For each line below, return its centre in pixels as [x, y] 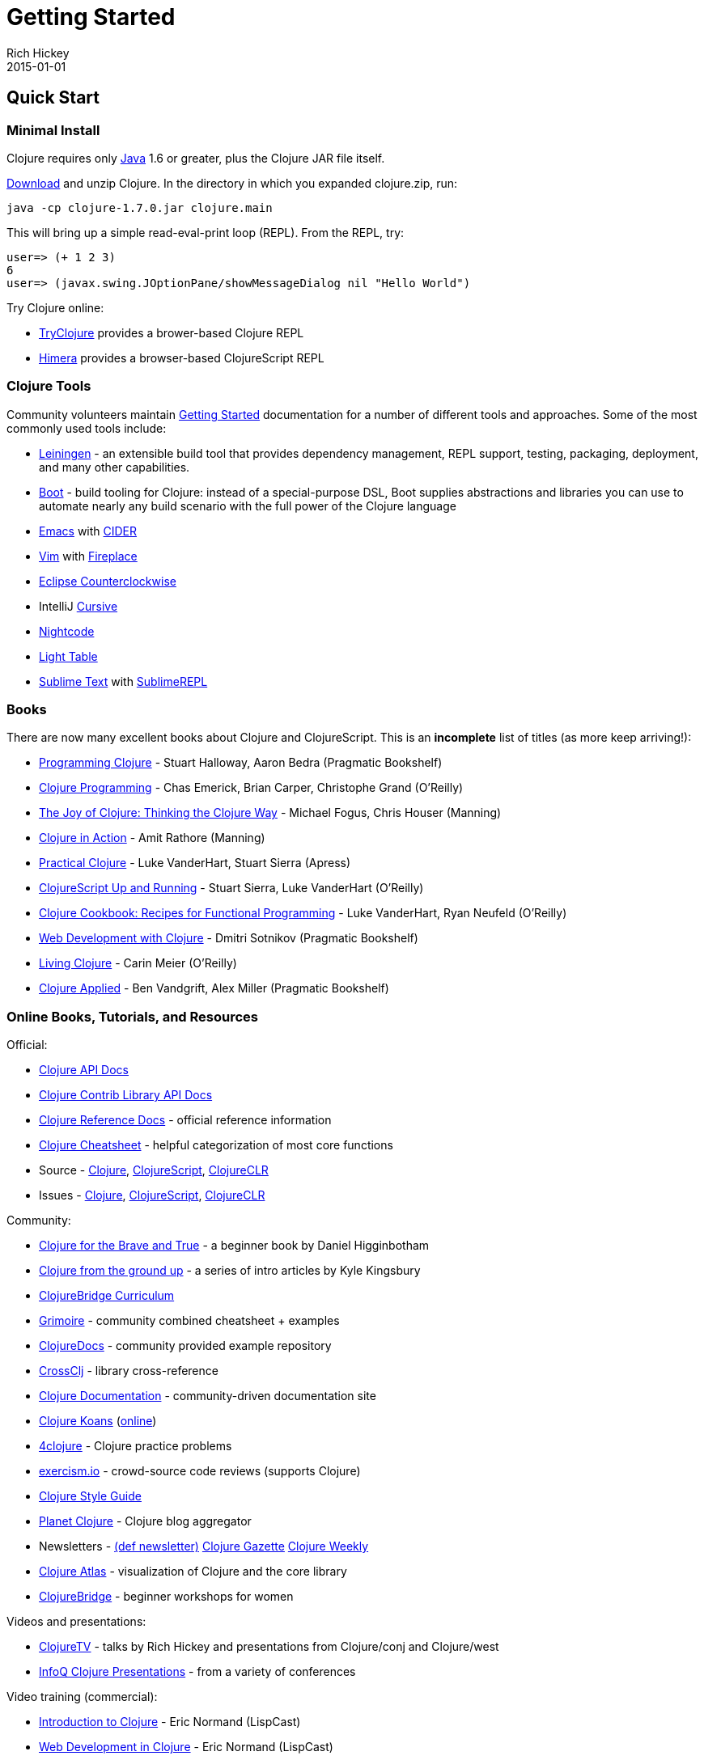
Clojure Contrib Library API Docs [126, 1095]
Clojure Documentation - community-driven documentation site [208, 1396]
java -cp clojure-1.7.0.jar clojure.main [140, 207]
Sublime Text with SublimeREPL [123, 681]
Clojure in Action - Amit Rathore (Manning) [152, 838]
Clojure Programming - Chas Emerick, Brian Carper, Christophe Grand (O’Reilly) [251, 788]
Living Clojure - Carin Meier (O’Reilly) [138, 963]
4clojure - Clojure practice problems [136, 1446]
